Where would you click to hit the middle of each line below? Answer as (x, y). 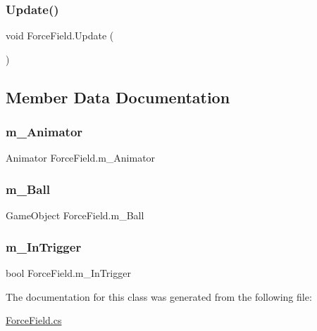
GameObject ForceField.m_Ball (75, 215)
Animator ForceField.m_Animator (81, 158)
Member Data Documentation (118, 97)
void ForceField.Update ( (60, 35)
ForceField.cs (34, 320)
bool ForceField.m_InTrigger (68, 273)
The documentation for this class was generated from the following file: (159, 296)
